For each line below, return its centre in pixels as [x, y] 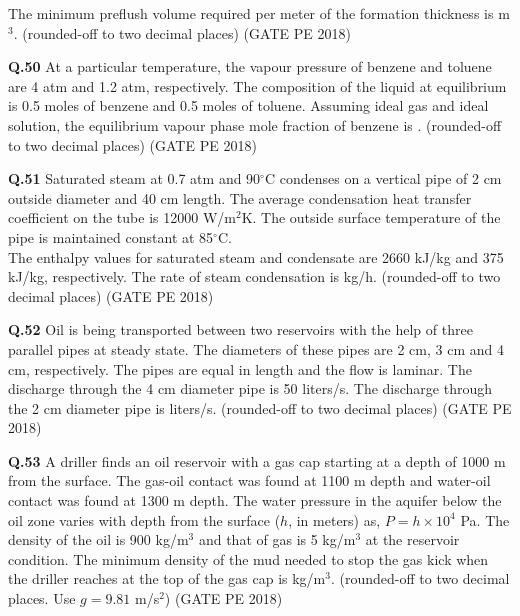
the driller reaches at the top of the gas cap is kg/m [167, 578]
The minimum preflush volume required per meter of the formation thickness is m [259, 13]
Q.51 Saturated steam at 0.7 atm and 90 [134, 178]
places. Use [42, 598]
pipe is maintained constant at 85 [111, 236]
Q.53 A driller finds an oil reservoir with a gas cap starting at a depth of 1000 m [257, 460]
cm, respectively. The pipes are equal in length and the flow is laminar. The [240, 368]
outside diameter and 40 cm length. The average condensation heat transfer [240, 197]
